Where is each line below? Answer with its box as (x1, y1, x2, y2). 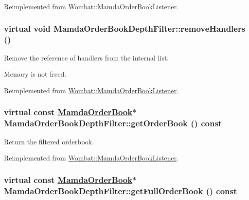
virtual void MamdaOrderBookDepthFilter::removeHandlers (4, 22, 246, 34)
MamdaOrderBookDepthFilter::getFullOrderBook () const (4, 184, 237, 197)
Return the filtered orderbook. (4, 136, 94, 146)
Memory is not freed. (4, 69, 67, 79)
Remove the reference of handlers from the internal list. (4, 52, 169, 62)
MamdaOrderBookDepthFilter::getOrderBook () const (4, 117, 222, 129)
